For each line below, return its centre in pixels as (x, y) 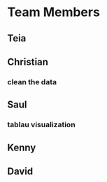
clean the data (32, 82)
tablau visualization (41, 125)
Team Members (53, 12)
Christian (28, 61)
